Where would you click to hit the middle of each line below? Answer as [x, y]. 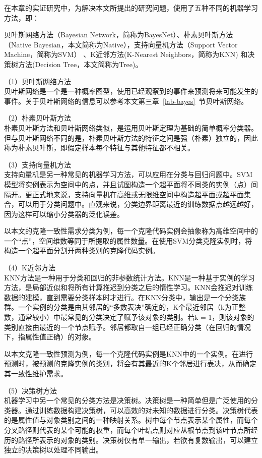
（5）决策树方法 [30, 390]
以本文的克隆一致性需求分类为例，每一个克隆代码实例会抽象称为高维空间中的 [131, 231]
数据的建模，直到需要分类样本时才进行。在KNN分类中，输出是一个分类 [121, 297]
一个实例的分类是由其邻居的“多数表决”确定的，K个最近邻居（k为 [125, 307]
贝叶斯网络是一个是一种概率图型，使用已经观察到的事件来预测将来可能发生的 [131, 91]
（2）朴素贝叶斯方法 [38, 118]
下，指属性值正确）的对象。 [50, 337]
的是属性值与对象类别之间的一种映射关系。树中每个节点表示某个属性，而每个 [131, 420]
